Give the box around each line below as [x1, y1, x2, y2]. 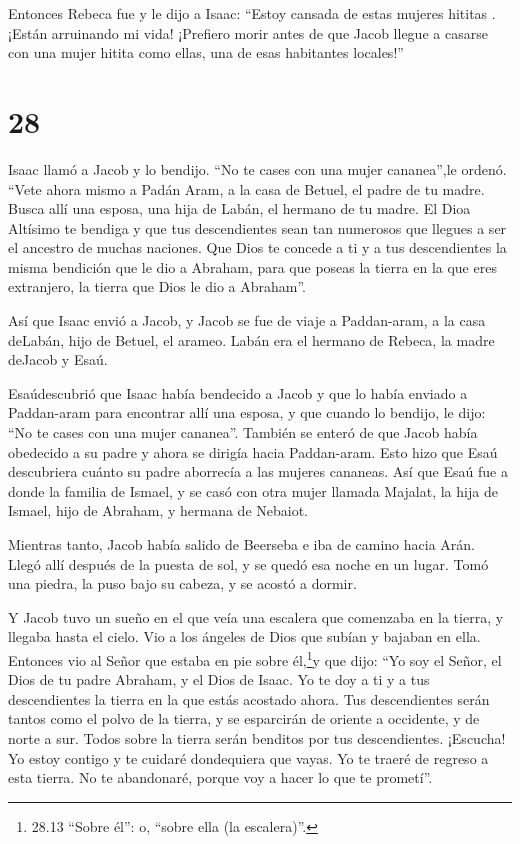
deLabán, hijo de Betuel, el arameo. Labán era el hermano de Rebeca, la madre [8, 329, 495, 350]
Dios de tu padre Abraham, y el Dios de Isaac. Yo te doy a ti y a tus [8, 669, 430, 690]
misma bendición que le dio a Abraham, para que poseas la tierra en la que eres [8, 256, 497, 277]
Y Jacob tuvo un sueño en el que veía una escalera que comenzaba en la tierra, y [8, 606, 504, 627]
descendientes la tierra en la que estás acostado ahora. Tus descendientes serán [8, 688, 490, 709]
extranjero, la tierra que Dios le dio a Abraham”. [8, 276, 306, 297]
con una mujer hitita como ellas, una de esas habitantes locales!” [8, 42, 404, 63]
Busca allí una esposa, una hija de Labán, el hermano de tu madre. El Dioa [8, 198, 471, 219]
